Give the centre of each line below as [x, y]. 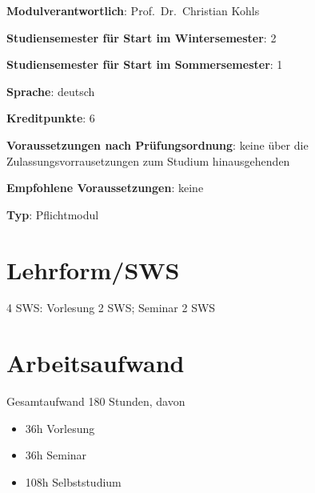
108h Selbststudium [73, 481]
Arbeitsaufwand [96, 363]
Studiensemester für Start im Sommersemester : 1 [145, 64]
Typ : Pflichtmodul [53, 214]
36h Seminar [56, 455]
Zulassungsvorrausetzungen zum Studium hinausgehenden [148, 160]
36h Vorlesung [60, 428]
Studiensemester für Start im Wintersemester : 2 [142, 37]
